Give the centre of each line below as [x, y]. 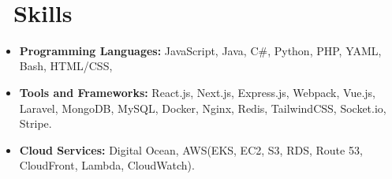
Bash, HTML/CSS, [66, 66]
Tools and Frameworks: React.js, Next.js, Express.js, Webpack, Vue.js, [197, 92]
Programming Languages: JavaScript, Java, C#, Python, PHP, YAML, [200, 50]
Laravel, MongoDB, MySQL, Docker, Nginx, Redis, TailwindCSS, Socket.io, [203, 108]
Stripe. [35, 123]
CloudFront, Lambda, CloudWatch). [107, 165]
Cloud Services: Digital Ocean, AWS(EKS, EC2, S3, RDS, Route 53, [191, 149]
